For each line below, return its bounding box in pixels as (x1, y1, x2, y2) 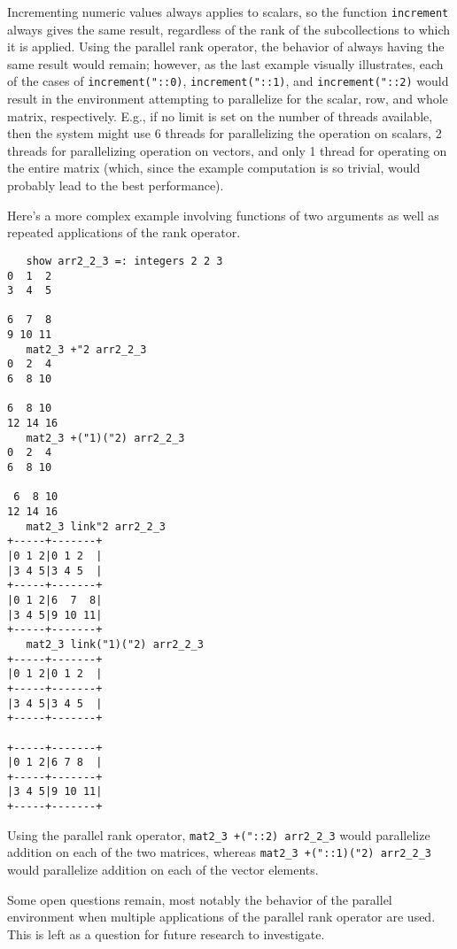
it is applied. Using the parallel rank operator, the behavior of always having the (7, 37, 445, 56)
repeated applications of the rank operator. (7, 223, 241, 242)
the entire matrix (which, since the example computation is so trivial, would (7, 158, 421, 177)
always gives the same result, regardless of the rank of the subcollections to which (7, 19, 451, 38)
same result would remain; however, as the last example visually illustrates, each (7, 54, 444, 73)
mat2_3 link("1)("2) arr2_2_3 (26, 637, 204, 651)
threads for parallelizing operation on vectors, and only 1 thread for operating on (7, 141, 447, 159)
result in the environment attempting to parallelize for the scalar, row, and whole (7, 89, 448, 108)
